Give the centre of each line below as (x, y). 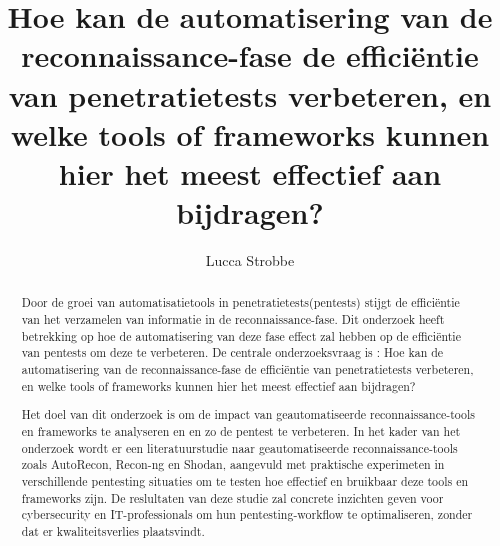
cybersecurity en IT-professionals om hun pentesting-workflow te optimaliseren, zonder (247, 514)
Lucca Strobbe (250, 260)
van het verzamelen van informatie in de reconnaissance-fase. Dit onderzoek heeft (233, 319)
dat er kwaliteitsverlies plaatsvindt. (113, 530)
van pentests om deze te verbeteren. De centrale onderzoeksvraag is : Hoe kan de (232, 352)
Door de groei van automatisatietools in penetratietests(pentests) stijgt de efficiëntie (240, 302)
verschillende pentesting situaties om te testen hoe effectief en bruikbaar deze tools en (245, 480)
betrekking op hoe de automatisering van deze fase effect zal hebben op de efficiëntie (241, 335)
